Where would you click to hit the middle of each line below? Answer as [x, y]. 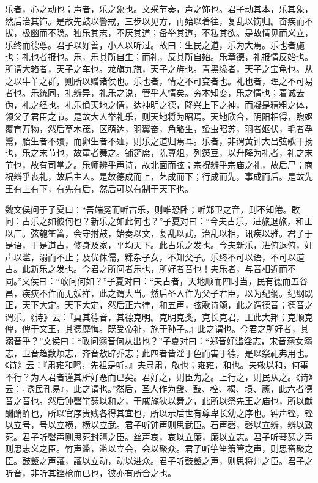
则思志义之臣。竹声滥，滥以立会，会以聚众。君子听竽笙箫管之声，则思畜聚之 [159, 448]
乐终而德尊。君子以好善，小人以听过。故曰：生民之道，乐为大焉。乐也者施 [155, 44]
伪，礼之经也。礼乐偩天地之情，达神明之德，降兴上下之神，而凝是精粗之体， [159, 104]
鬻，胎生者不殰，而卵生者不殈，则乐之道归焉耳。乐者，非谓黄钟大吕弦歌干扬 [159, 140]
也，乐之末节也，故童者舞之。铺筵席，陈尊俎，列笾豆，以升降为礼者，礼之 [155, 153]
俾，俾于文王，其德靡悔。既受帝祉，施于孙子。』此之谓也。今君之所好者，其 [157, 329]
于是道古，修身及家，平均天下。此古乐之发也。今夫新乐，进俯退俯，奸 [172, 245]
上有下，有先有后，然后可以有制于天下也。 [107, 188]
